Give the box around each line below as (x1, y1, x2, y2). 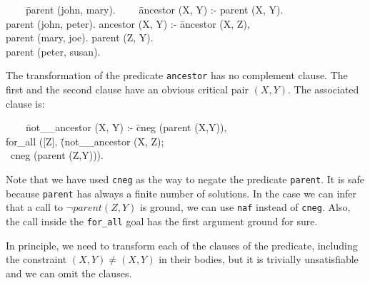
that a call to (6, 200, 64, 215)
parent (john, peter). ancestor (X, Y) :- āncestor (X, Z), (6, 16, 250, 31)
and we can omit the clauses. (6, 265, 132, 280)
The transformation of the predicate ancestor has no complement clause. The (6, 68, 348, 83)
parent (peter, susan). (6, 43, 101, 58)
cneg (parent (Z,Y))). (10, 148, 104, 163)
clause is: (6, 96, 45, 110)
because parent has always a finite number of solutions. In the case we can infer (6, 185, 357, 200)
